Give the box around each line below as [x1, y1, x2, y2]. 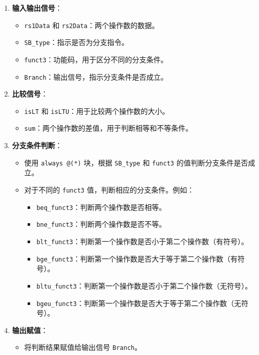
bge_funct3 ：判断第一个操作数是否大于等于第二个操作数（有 [36, 253, 238, 264]
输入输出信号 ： [12, 3, 62, 13]
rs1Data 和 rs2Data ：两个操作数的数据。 [24, 19, 159, 30]
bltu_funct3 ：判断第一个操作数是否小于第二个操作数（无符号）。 [36, 280, 252, 291]
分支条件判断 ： [12, 140, 62, 151]
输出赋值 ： [12, 324, 48, 335]
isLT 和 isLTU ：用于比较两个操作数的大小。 [24, 105, 170, 116]
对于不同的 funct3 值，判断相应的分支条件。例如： [24, 184, 194, 195]
